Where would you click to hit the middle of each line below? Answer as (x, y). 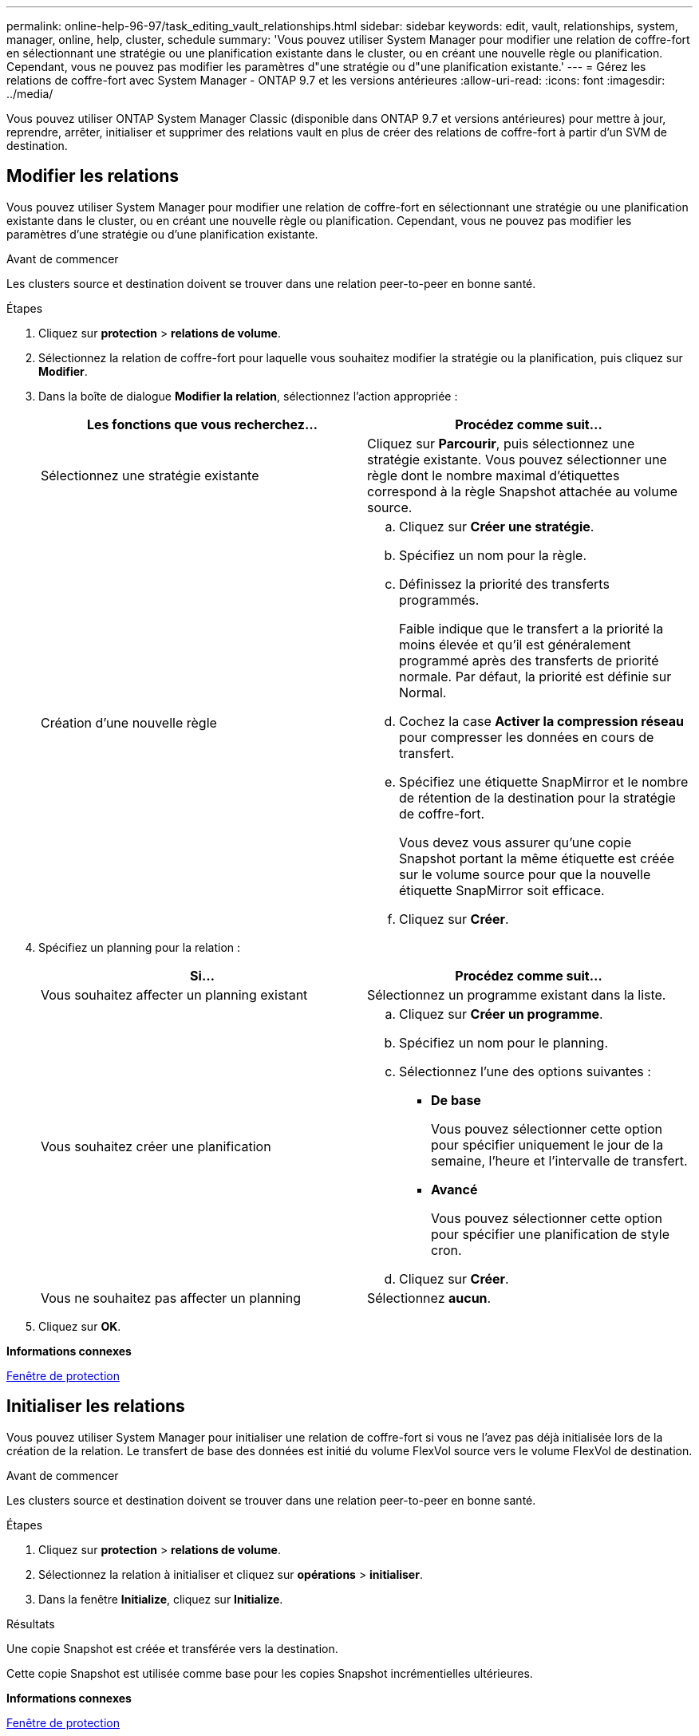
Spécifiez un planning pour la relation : (140, 947)
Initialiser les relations (96, 1407)
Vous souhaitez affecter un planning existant (174, 994)
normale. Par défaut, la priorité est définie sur (535, 676)
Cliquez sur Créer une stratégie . (497, 526)
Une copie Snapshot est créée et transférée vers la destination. (172, 1648)
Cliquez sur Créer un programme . (501, 1014)
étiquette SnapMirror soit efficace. (502, 890)
